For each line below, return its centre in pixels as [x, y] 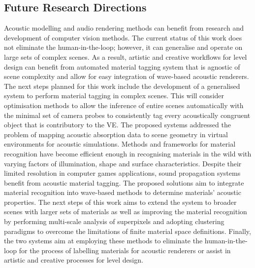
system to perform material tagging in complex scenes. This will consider [114, 96]
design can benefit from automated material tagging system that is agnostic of [122, 66]
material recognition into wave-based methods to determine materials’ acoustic [123, 192]
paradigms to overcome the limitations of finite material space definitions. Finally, [127, 231]
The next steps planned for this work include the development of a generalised [122, 86]
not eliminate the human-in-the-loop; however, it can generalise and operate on [123, 47]
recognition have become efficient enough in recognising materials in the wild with [128, 153]
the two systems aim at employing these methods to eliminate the [103, 241]
